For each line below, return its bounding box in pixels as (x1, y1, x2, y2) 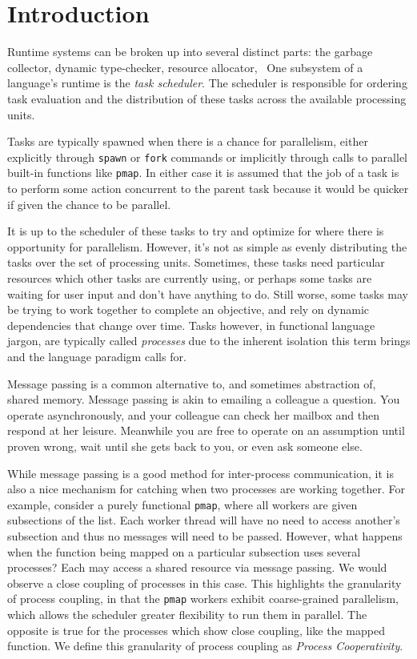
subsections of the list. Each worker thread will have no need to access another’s (7, 512, 400, 528)
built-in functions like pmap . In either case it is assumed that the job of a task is (7, 164, 399, 181)
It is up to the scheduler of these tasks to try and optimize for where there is (7, 223, 384, 239)
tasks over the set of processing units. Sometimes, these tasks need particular (7, 254, 385, 271)
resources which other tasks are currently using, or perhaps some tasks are (7, 269, 372, 286)
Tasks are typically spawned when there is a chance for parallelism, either (7, 133, 368, 150)
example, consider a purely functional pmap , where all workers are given (7, 496, 358, 512)
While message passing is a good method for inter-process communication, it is (7, 464, 394, 481)
